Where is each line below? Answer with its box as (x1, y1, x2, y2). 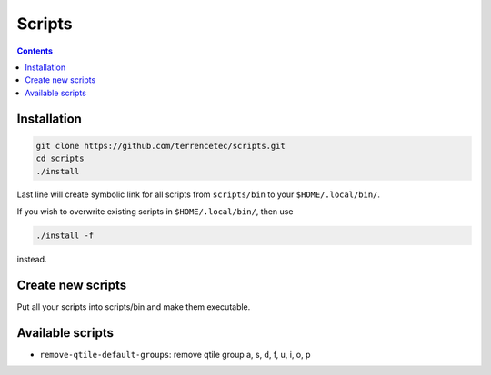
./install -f (35, 230, 95, 241)
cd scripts (35, 153, 85, 163)
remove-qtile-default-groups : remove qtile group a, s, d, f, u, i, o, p (39, 349, 311, 360)
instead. (16, 253, 47, 264)
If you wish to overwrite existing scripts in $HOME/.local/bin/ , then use (16, 205, 294, 217)
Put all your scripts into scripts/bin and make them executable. (16, 301, 251, 312)
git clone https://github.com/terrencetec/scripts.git (35, 141, 286, 151)
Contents (16, 45, 54, 56)
